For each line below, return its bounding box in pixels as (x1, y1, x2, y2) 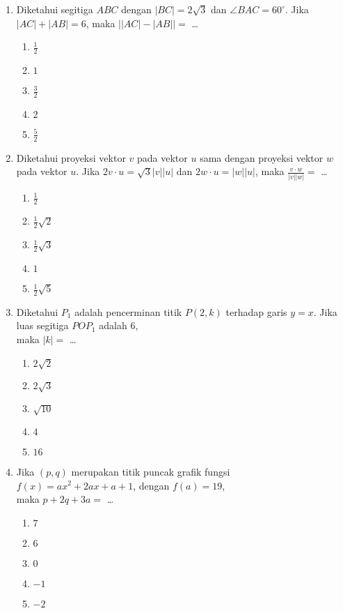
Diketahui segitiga (16, 2, 93, 16)
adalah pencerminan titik (74, 304, 182, 319)
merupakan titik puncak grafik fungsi (71, 464, 230, 478)
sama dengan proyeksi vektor (200, 150, 324, 165)
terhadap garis (225, 304, 287, 319)
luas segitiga (16, 318, 69, 333)
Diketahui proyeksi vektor (16, 150, 126, 165)
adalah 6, (99, 318, 138, 333)
